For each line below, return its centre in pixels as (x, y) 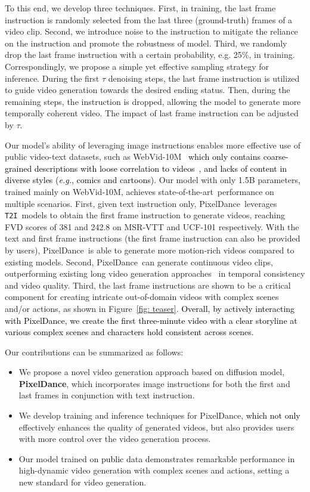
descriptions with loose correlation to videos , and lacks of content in (161, 168)
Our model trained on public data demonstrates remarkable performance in (157, 458)
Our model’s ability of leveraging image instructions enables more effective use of (153, 145)
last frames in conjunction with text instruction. (107, 395)
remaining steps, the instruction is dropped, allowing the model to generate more (153, 101)
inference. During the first (52, 78)
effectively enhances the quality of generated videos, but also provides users (156, 427)
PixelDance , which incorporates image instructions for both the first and (154, 383)
